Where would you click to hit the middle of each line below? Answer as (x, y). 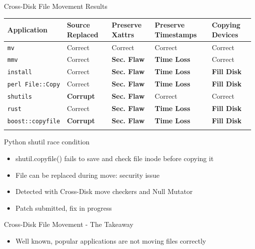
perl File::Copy (34, 85)
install (20, 72)
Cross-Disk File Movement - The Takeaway (69, 224)
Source (78, 25)
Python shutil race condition (47, 142)
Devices (225, 34)
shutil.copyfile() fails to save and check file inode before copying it (115, 158)
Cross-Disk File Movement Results (56, 6)
